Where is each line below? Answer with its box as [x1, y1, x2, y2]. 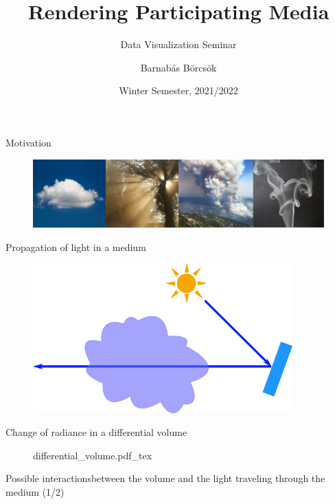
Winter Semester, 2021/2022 [119, 83, 238, 98]
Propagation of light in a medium [5, 239, 146, 254]
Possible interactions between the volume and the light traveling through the [5, 471, 325, 485]
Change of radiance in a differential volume [5, 425, 187, 439]
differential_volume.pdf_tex [33, 448, 152, 462]
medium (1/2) [5, 485, 65, 499]
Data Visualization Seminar [120, 37, 237, 52]
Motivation [5, 135, 51, 149]
